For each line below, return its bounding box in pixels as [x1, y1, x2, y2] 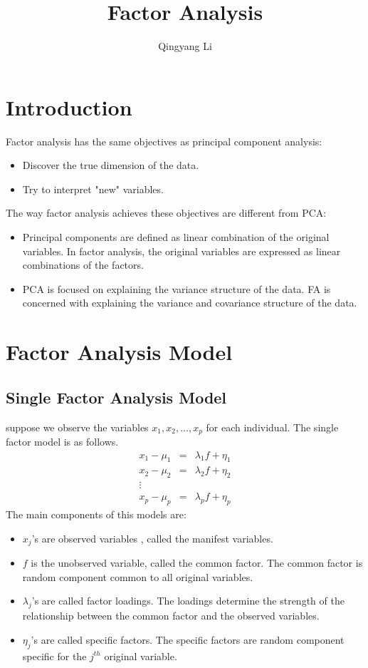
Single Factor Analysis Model [6, 386, 227, 408]
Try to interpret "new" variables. [22, 181, 164, 196]
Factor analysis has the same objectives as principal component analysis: [6, 133, 322, 148]
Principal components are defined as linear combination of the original [22, 230, 330, 245]
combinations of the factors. [22, 257, 144, 272]
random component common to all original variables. [22, 569, 253, 584]
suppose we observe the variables [6, 419, 149, 434]
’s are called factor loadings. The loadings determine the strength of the [31, 593, 345, 608]
